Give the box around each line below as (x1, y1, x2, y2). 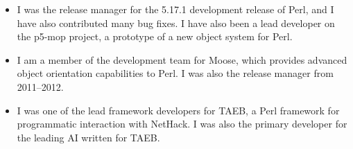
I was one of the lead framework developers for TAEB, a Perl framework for (17, 103, 340, 117)
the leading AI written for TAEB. (17, 130, 160, 144)
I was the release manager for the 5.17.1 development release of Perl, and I (17, 2, 334, 16)
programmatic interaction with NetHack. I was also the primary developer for (17, 116, 347, 131)
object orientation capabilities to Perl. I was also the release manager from (17, 66, 334, 80)
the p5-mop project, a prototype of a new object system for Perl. (17, 29, 293, 44)
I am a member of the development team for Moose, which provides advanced (17, 52, 347, 67)
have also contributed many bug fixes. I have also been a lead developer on (17, 15, 335, 30)
